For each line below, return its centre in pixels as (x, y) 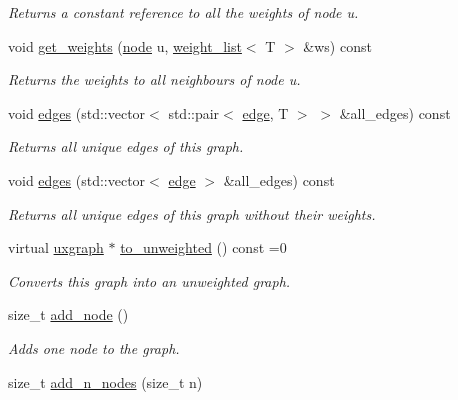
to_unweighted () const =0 (203, 247)
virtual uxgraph (56, 247)
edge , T (265, 112)
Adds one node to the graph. (94, 347)
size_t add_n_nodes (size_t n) (105, 381)
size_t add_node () (68, 314)
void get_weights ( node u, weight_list (125, 45)
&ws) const (337, 45)
